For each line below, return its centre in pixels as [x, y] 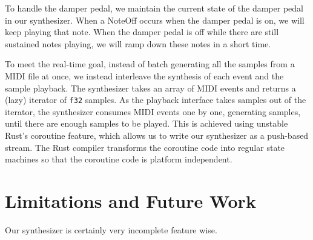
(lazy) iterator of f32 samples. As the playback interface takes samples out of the [156, 100]
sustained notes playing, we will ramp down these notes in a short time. [138, 43]
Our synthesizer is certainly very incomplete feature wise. [111, 229]
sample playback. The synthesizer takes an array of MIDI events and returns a [150, 88]
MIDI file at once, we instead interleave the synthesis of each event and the [144, 75]
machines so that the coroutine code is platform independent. [119, 159]
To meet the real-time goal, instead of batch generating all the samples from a [150, 64]
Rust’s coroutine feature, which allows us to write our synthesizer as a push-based [157, 135]
